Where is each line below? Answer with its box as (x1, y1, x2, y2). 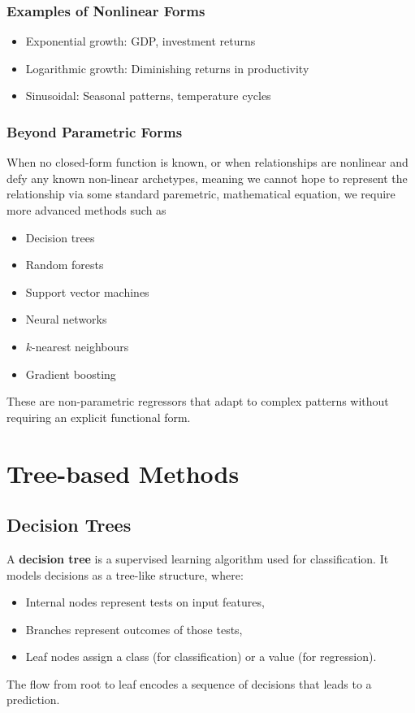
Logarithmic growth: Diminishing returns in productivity (25, 59, 309, 76)
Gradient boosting (25, 365, 116, 382)
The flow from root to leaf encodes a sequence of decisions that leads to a (6, 675, 372, 692)
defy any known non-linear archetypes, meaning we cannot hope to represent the (6, 169, 408, 186)
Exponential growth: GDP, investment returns (25, 33, 256, 50)
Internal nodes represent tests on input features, (25, 593, 265, 611)
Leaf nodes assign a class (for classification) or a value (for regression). (25, 648, 377, 665)
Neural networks (25, 311, 107, 328)
